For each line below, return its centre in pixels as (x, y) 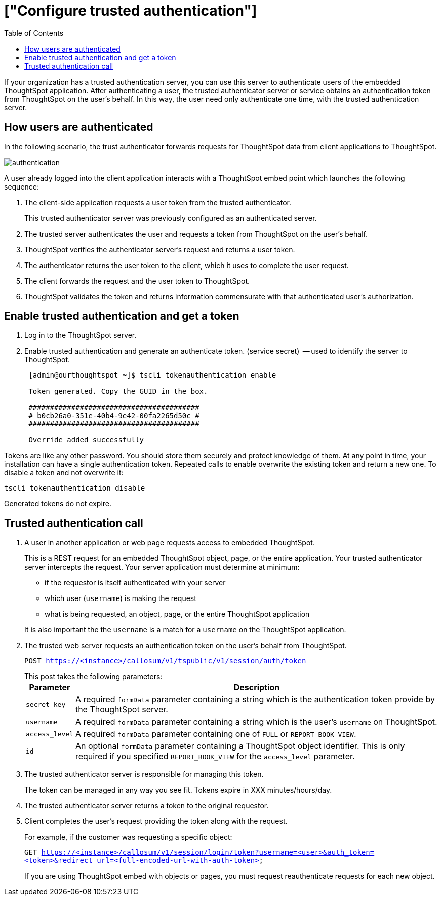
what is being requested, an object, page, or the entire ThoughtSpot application (177, 614)
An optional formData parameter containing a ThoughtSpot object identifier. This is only (240, 746)
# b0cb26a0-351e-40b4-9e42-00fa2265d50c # (114, 416)
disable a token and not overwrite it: (64, 473)
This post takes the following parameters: (93, 677)
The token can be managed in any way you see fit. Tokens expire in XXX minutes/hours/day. (178, 790)
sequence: (22, 186)
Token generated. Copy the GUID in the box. (118, 391)
